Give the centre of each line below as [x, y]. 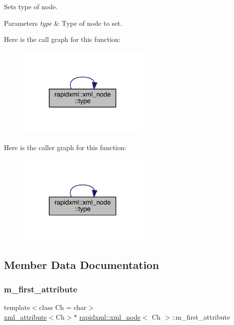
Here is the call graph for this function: [62, 39]
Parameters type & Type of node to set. [63, 23]
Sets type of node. [31, 6]
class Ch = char [63, 307]
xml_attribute [25, 316]
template [17, 307]
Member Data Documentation [82, 265]
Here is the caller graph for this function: [65, 147]
